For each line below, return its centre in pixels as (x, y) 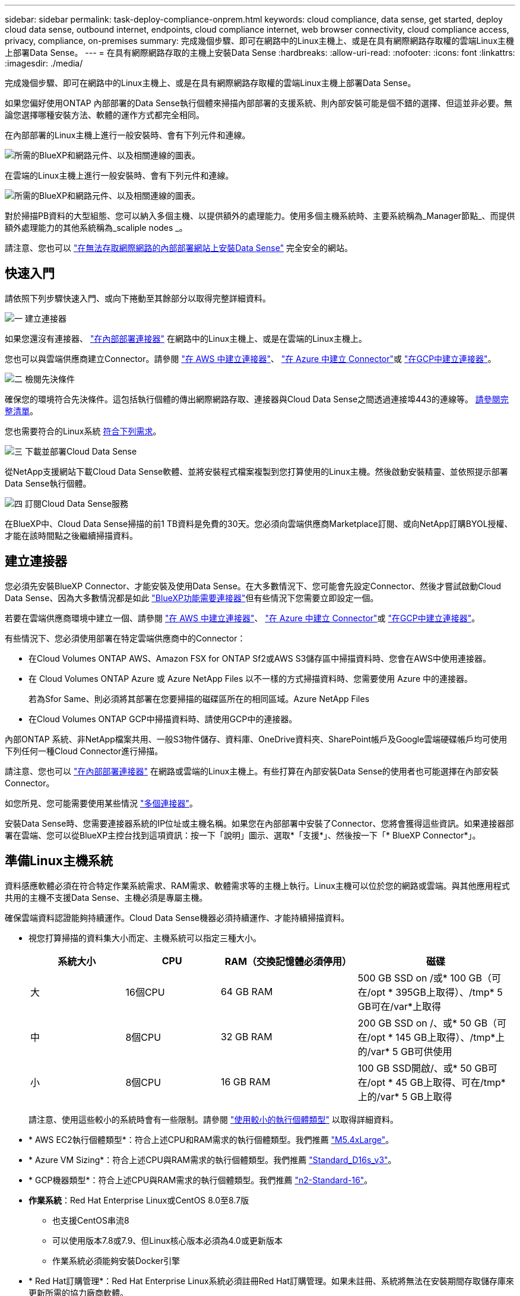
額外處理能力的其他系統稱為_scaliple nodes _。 (96, 228)
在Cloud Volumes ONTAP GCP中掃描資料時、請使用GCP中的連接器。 (163, 719)
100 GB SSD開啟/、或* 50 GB (423, 1068)
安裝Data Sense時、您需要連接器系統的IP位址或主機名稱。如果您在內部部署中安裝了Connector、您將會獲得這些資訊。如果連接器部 (259, 823)
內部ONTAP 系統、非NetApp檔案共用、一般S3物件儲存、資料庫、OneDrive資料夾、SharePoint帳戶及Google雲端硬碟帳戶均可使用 (256, 739)
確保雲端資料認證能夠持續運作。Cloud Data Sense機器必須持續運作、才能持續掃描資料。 (177, 917)
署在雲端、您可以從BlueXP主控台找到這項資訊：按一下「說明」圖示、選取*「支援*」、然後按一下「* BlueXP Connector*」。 (243, 835)
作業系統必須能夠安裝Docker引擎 (116, 1260)
